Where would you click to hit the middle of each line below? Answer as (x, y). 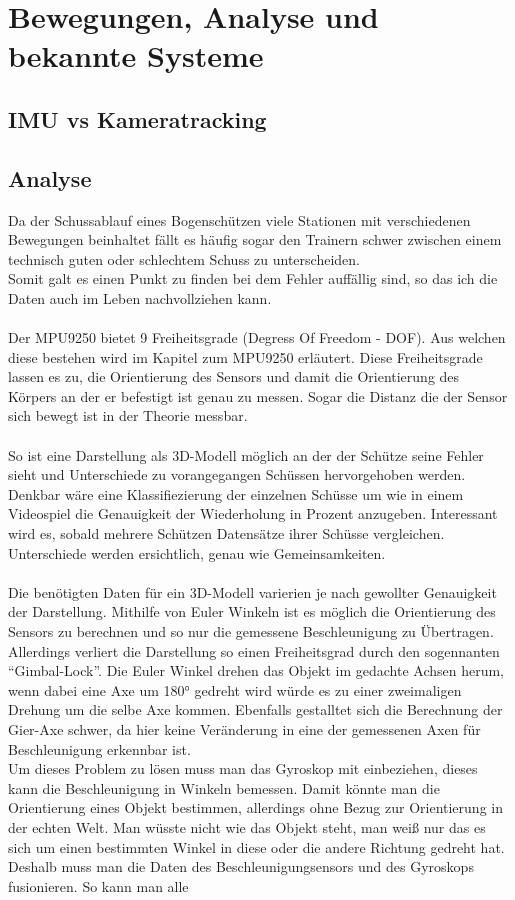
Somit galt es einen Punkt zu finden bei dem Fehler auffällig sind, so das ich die (253, 278)
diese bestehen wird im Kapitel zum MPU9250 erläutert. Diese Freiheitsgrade (245, 356)
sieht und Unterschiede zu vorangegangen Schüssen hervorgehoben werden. (237, 474)
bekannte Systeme (136, 55)
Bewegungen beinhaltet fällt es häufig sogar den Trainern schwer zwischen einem (255, 239)
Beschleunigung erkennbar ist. (99, 748)
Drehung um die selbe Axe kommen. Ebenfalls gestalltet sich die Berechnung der (255, 709)
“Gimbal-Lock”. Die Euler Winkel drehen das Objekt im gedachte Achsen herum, (256, 670)
